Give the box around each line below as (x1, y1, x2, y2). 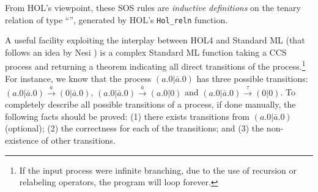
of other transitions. (41, 134, 116, 147)
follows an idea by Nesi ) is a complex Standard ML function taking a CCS (5, 45, 287, 58)
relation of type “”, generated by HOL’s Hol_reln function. (5, 13, 228, 26)
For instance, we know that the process (5, 72, 152, 84)
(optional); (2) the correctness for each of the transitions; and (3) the (5, 122, 264, 135)
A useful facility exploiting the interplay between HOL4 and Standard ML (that (5, 34, 305, 46)
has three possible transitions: (196, 72, 308, 84)
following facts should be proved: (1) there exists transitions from (5, 109, 250, 122)
